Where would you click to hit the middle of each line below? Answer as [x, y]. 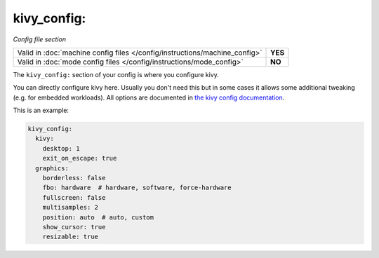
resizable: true [70, 237]
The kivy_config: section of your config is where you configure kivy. [116, 74]
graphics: [52, 168]
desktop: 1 [61, 148]
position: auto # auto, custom [98, 217]
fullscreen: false [74, 197]
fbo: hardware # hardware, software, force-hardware [137, 188]
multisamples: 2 [70, 208]
